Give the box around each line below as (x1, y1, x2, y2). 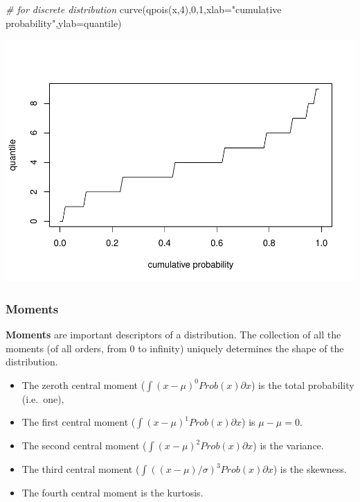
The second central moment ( (21, 438, 147, 453)
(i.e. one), (21, 391, 64, 406)
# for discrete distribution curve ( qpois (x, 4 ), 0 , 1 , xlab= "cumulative (6, 2, 282, 16)
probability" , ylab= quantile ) (6, 15, 122, 30)
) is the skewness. (273, 462, 347, 476)
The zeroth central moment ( (21, 377, 145, 392)
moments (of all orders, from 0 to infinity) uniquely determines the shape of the (6, 340, 344, 355)
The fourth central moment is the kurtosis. (21, 485, 204, 500)
